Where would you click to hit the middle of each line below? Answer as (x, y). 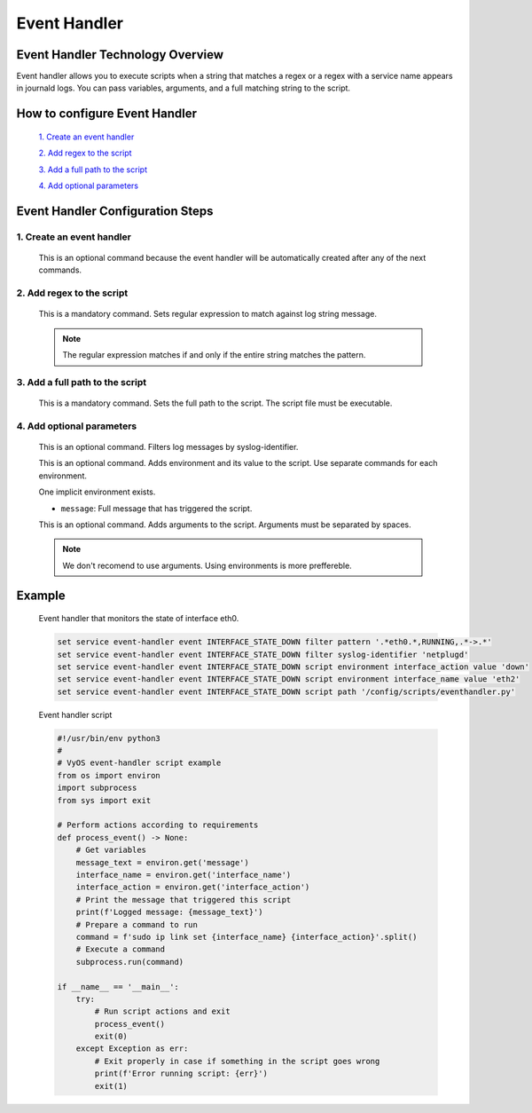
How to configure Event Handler (106, 114)
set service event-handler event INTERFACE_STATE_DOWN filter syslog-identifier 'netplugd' (263, 654)
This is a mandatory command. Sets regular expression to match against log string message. (207, 314)
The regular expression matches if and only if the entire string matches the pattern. (214, 355)
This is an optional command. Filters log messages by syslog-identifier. (168, 447)
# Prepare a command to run (137, 924)
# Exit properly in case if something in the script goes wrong (237, 1061)
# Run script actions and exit (162, 1011)
